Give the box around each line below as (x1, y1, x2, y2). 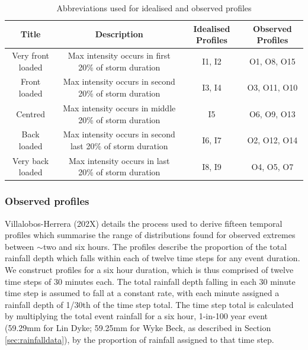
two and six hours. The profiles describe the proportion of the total (43, 240, 287, 252)
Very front (12, 49, 49, 62)
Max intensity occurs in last (68, 154, 170, 166)
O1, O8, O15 (249, 54, 296, 67)
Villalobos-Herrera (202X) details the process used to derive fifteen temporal (5, 217, 283, 229)
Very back (12, 154, 49, 166)
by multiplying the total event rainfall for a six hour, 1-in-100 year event (5, 310, 268, 322)
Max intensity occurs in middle (63, 101, 176, 114)
